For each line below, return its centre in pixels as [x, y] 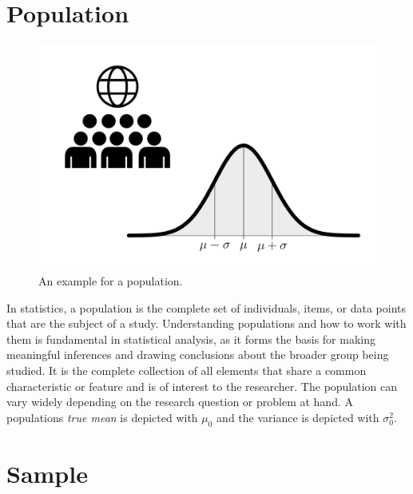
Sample [47, 473]
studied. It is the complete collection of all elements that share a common [187, 370]
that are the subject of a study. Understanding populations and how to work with [206, 323]
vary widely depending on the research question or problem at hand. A [180, 402]
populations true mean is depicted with [102, 417]
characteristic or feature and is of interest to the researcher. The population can [202, 386]
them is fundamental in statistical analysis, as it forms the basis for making [191, 339]
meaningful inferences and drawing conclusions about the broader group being [198, 355]
